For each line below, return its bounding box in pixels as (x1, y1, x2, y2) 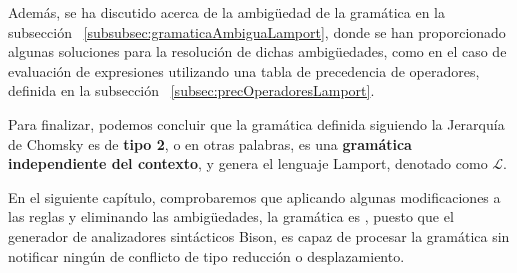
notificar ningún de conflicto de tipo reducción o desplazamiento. (8, 245, 405, 266)
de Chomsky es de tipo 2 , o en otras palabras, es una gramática (8, 133, 412, 154)
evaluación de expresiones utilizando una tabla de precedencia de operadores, (8, 60, 480, 81)
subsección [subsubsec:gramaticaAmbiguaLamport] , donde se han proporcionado (8, 21, 506, 42)
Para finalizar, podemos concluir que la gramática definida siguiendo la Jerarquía (8, 113, 505, 134)
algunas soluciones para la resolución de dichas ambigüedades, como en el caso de (8, 41, 507, 62)
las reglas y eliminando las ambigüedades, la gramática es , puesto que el (8, 206, 454, 227)
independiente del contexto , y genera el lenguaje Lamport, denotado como (8, 153, 488, 174)
